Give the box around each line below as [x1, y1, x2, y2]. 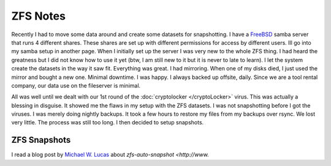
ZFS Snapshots [11, 135, 71, 145]
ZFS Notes [11, 9, 66, 23]
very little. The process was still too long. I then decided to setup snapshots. [11, 119, 204, 126]
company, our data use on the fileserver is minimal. [11, 81, 141, 89]
